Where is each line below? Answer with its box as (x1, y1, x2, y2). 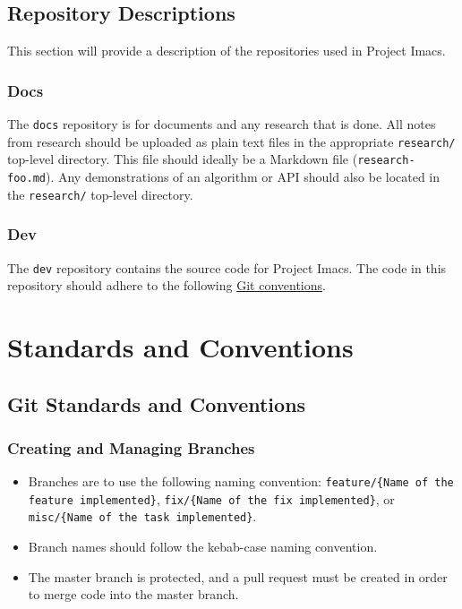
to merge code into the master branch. (28, 585, 239, 604)
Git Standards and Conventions (7, 390, 306, 417)
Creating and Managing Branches (7, 436, 255, 459)
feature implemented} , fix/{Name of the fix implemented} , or (28, 489, 395, 508)
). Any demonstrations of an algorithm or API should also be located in (45, 167, 441, 185)
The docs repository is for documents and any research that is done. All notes (7, 115, 436, 133)
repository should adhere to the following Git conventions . (7, 276, 326, 295)
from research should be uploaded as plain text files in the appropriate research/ (7, 132, 456, 150)
